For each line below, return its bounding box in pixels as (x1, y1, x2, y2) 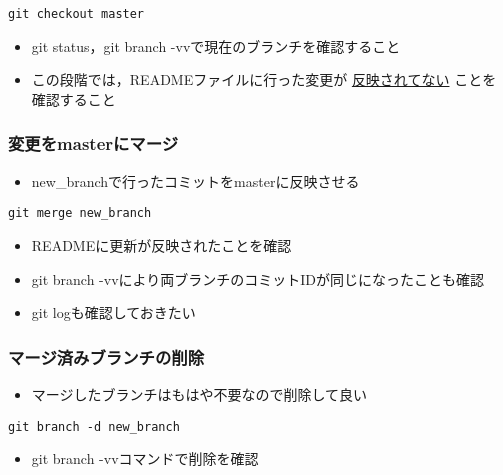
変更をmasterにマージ (8, 131, 179, 156)
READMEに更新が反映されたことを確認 (31, 234, 292, 255)
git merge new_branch (8, 206, 152, 221)
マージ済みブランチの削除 (8, 344, 204, 369)
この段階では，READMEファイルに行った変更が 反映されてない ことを (31, 69, 497, 90)
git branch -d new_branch (8, 419, 180, 434)
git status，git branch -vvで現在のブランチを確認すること (31, 35, 401, 56)
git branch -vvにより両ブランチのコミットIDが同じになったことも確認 (31, 268, 485, 289)
